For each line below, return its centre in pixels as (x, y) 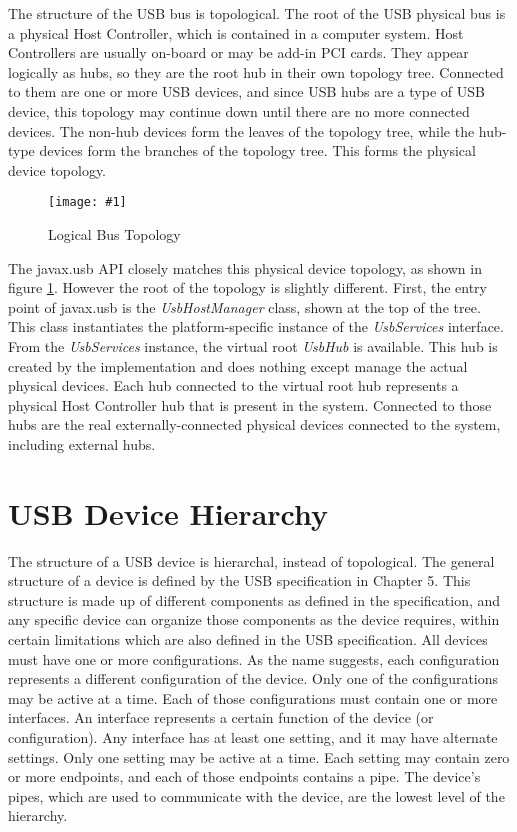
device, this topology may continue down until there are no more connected (239, 110)
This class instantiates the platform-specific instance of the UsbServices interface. (256, 326)
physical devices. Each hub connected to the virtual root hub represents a (233, 385)
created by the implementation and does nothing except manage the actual (238, 365)
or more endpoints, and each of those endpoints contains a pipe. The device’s (244, 776)
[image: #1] (87, 202)
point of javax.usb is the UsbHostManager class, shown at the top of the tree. (244, 306)
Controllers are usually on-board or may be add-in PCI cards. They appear (238, 52)
